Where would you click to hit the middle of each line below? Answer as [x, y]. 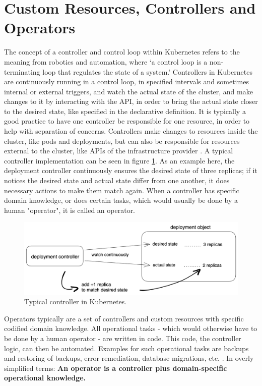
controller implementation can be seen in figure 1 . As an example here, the [119, 160]
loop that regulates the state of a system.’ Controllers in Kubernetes [147, 71]
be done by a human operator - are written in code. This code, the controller [123, 338]
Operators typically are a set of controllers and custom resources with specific [124, 318]
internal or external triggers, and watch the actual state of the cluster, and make [128, 91]
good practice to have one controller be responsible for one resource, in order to [127, 121]
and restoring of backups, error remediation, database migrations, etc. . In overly [129, 358]
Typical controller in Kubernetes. [76, 301]
